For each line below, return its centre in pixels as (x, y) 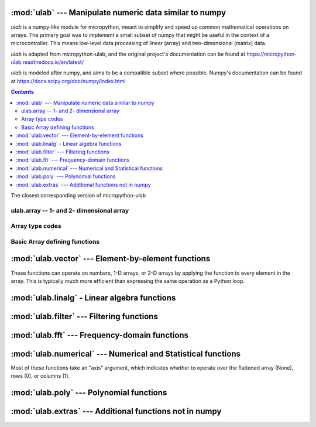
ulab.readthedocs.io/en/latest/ (47, 62)
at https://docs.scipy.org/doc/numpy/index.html (68, 81)
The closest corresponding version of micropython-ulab (78, 195)
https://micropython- (272, 54)
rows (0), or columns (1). (40, 376)
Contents (23, 92)
